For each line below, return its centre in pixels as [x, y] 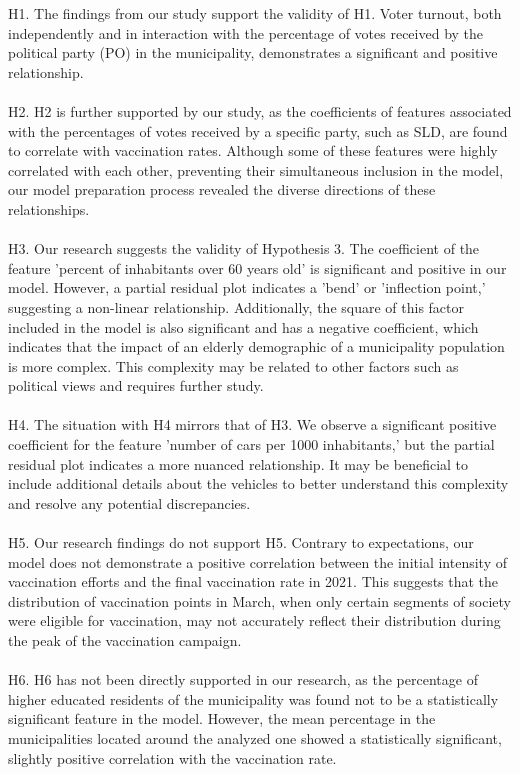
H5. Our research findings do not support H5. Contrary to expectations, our [241, 542]
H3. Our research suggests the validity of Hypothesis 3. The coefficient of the [244, 248]
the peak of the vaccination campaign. [125, 640]
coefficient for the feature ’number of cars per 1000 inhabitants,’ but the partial [251, 444]
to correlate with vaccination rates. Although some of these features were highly [253, 150]
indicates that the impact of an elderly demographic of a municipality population [256, 346]
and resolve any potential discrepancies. [129, 502]
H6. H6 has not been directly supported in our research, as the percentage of [243, 679]
